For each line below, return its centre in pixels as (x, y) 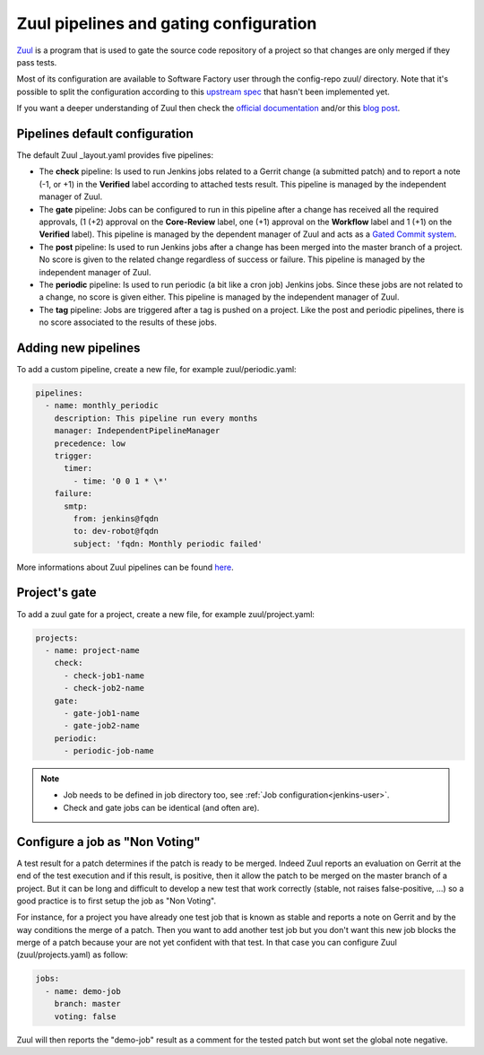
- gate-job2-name (102, 726)
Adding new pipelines (78, 348)
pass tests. (37, 62)
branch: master (87, 1004)
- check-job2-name (104, 688)
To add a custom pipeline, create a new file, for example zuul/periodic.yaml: (156, 369)
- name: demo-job (83, 991)
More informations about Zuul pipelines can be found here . (125, 567)
